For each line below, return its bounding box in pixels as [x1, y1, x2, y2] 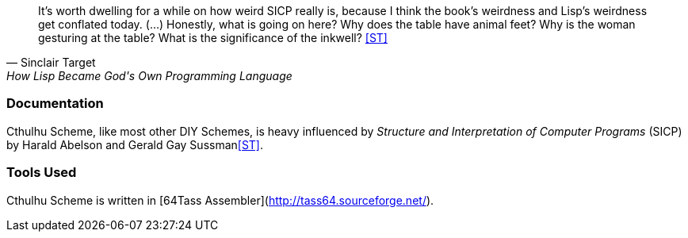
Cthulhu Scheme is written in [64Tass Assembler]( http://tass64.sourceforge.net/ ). [6, 193, 434, 207]
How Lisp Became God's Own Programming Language [6, 69, 292, 83]
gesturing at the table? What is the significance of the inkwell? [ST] [38, 31, 388, 44]
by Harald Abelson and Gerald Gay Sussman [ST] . [6, 137, 264, 152]
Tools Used [6, 164, 77, 181]
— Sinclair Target [6, 56, 96, 69]
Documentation [6, 95, 104, 112]
